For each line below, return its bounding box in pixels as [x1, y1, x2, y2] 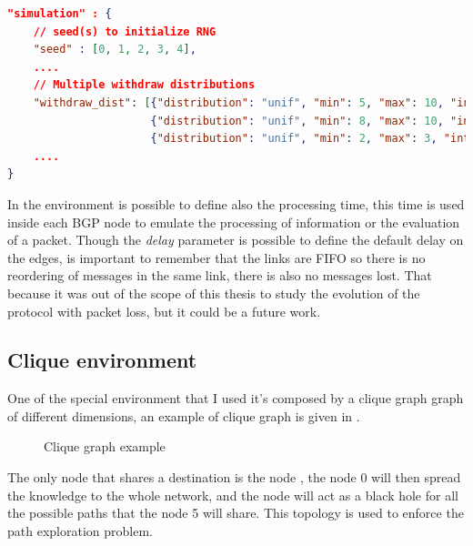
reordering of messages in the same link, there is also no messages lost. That [7, 266, 432, 285]
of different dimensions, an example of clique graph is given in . [7, 406, 360, 425]
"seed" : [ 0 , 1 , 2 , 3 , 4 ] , [33, 43, 196, 56]
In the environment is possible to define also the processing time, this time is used [7, 194, 465, 213]
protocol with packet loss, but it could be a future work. [7, 301, 321, 320]
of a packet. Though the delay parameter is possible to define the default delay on [7, 230, 464, 249]
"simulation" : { [7, 7, 112, 20]
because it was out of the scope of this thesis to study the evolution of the [7, 283, 420, 302]
